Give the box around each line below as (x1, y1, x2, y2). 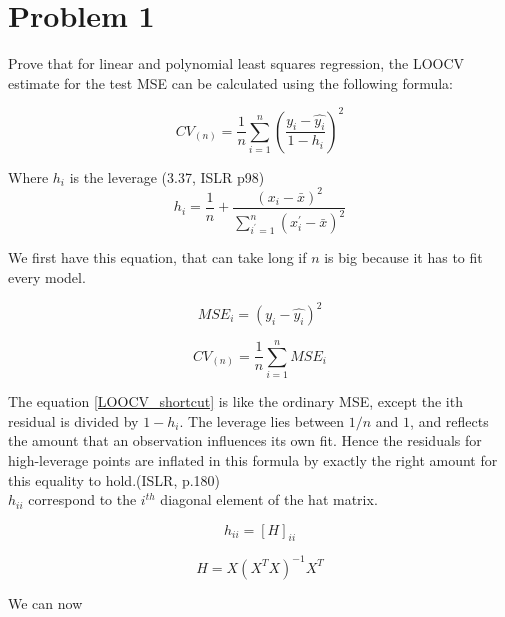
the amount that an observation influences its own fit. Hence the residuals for (8, 430, 482, 451)
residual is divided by (8, 410, 139, 431)
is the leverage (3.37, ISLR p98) (69, 166, 265, 187)
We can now (8, 592, 83, 613)
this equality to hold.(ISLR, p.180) (8, 469, 221, 490)
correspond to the (28, 489, 137, 510)
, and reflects (410, 410, 489, 431)
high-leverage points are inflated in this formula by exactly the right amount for (8, 449, 498, 470)
